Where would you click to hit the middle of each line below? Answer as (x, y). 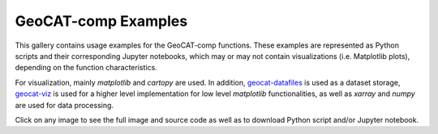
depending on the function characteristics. (86, 68)
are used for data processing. (64, 105)
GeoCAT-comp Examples (101, 21)
